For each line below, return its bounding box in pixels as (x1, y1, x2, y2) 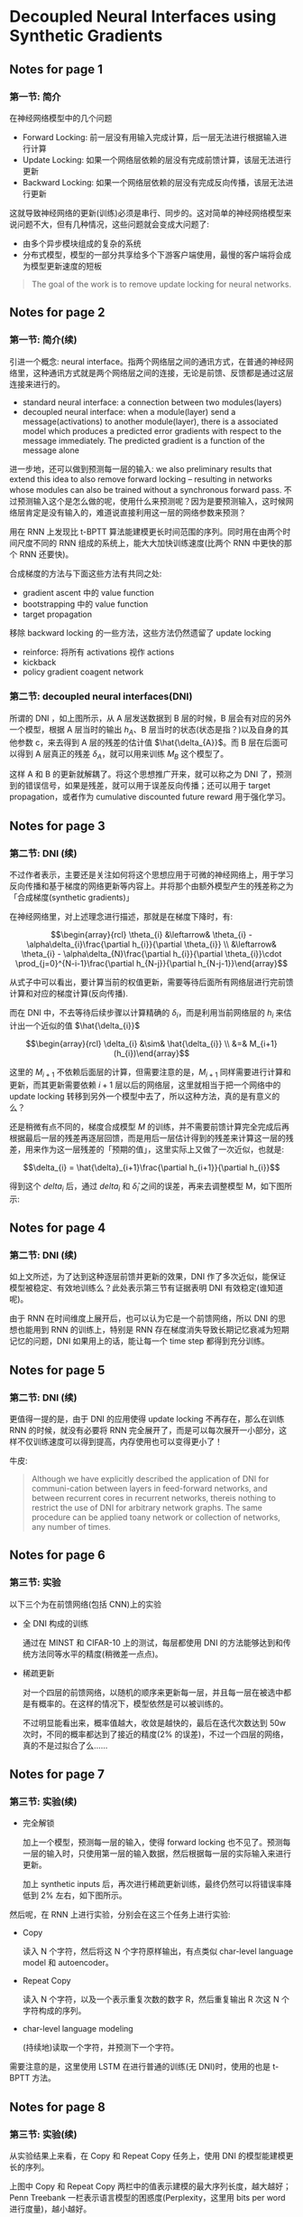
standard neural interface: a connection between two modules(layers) (22, 396, 282, 408)
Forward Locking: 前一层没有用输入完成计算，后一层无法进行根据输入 (22, 131, 280, 142)
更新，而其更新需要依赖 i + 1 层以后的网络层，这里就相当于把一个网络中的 (9, 1079, 281, 1090)
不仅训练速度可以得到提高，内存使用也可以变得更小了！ (16, 1436, 223, 1447)
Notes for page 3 (9, 818, 106, 834)
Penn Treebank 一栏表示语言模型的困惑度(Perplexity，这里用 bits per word (9, 2192, 286, 2203)
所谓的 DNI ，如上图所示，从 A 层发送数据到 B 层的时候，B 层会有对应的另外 (9, 712, 291, 723)
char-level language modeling (22, 2024, 133, 2034)
